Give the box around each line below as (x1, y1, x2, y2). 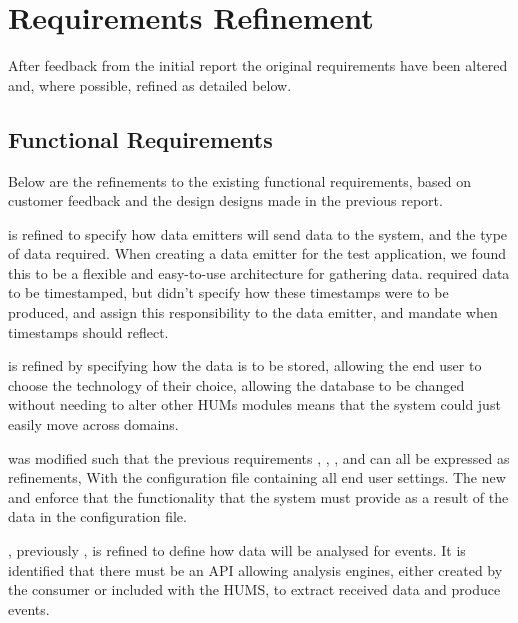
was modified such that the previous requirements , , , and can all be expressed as (8, 447, 510, 468)
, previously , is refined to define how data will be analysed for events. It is (8, 540, 466, 561)
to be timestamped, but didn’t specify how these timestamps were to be (8, 282, 449, 303)
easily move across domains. (8, 414, 179, 435)
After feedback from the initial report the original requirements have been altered (8, 55, 508, 76)
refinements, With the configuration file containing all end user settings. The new (8, 467, 506, 488)
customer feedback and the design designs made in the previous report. (8, 190, 443, 211)
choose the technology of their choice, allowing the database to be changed (8, 374, 465, 395)
